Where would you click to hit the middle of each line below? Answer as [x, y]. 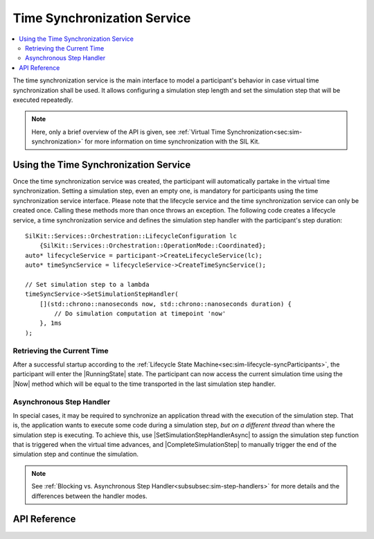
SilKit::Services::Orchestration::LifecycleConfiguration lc [131, 236]
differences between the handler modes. [90, 496]
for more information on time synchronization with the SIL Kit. [172, 141]
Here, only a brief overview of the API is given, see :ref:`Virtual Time [128, 132]
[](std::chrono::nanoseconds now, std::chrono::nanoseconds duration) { [166, 304]
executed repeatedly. [43, 100]
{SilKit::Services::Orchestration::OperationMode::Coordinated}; [153, 246]
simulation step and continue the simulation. [75, 454]
